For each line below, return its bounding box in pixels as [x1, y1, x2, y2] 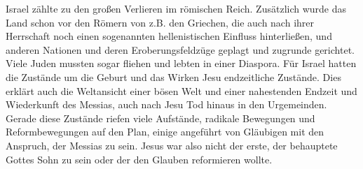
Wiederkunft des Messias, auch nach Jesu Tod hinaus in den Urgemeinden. [6, 97, 327, 112]
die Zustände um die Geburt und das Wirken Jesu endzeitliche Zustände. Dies [6, 69, 341, 84]
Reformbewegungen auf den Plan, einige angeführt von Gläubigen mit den [6, 124, 324, 139]
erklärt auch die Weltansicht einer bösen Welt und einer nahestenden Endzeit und [6, 83, 357, 98]
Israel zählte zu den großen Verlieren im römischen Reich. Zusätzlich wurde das [6, 1, 347, 15]
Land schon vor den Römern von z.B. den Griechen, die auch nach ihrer [6, 15, 315, 29]
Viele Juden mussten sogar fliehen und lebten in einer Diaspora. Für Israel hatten [6, 56, 357, 71]
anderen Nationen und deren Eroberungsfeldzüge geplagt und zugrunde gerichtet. [6, 42, 355, 57]
